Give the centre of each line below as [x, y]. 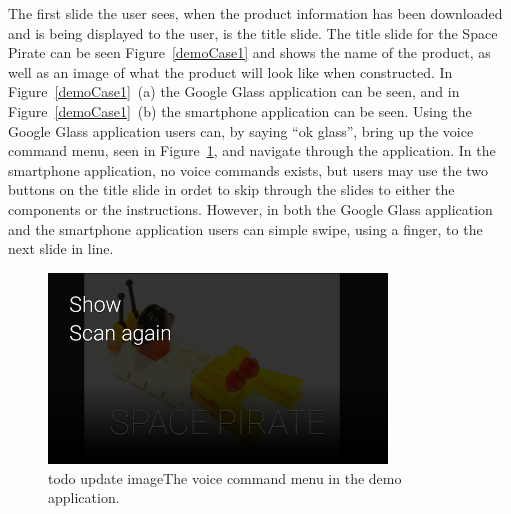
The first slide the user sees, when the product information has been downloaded [255, 13]
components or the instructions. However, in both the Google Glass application [250, 208]
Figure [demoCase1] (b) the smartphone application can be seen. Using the [240, 110]
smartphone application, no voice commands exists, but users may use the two [248, 169]
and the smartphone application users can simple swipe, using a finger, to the [245, 228]
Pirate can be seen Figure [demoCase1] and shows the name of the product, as [249, 52]
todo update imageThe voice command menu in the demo [225, 477]
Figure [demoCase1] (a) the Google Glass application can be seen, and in [234, 91]
